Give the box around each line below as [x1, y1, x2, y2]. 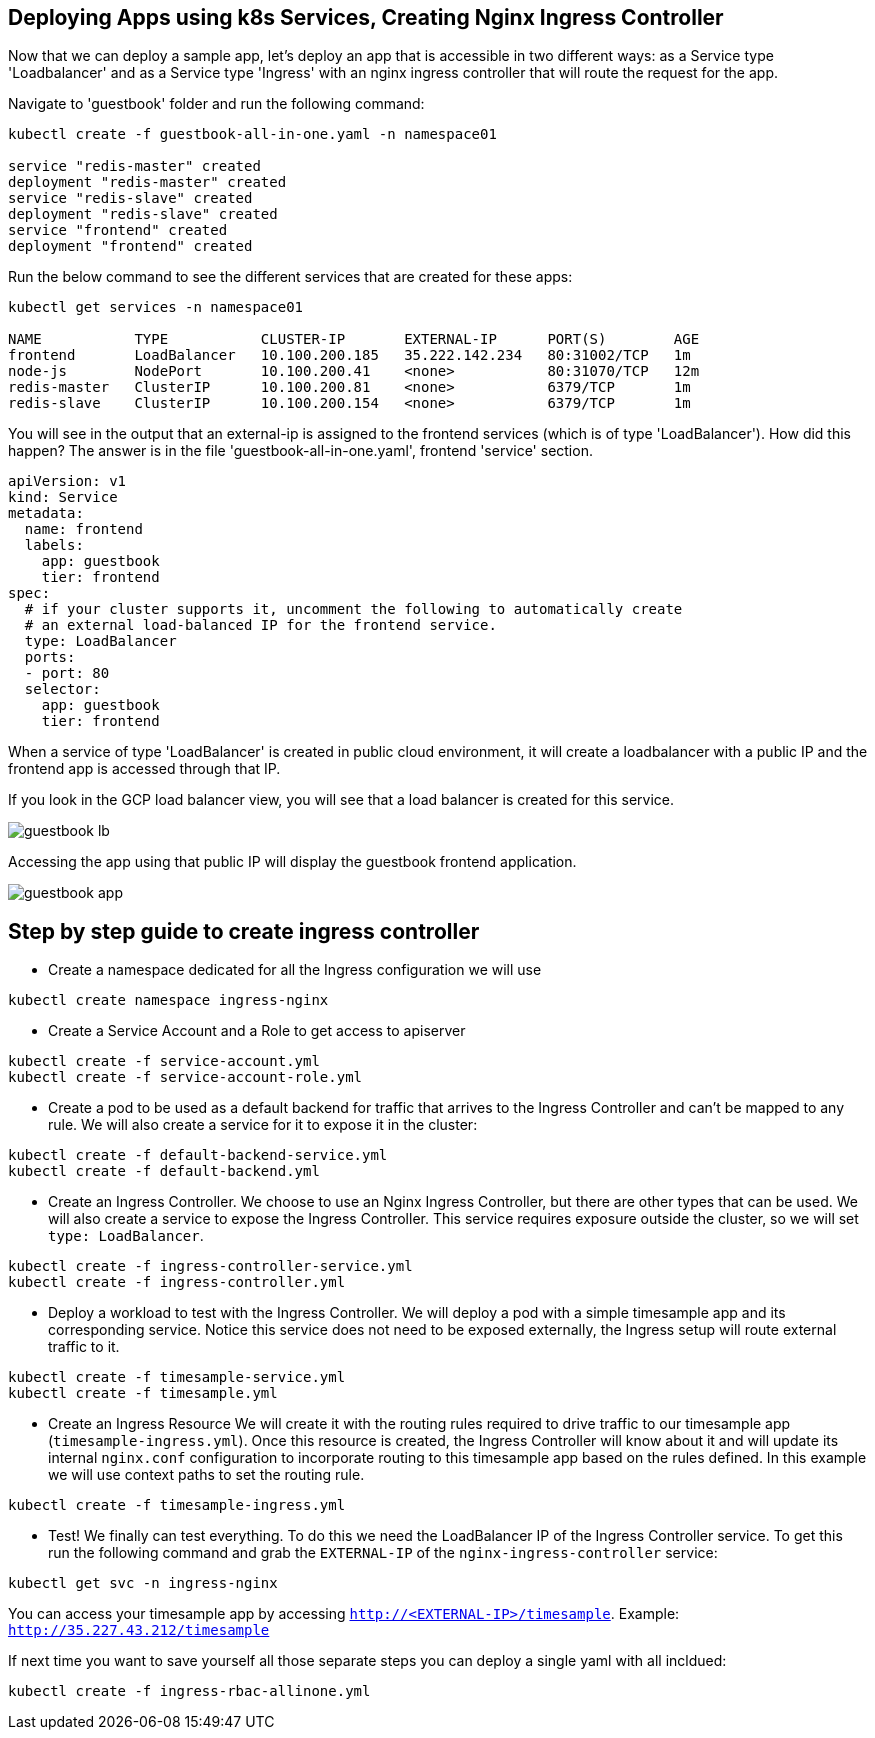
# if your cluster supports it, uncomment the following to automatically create [24, 601, 683, 618]
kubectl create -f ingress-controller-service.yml [8, 1258, 413, 1275]
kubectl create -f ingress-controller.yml [8, 1274, 346, 1291]
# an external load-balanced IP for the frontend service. [24, 617, 497, 634]
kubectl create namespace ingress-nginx [8, 992, 329, 1009]
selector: [24, 681, 101, 698]
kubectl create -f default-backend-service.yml [8, 1147, 388, 1164]
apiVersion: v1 [8, 473, 127, 490]
